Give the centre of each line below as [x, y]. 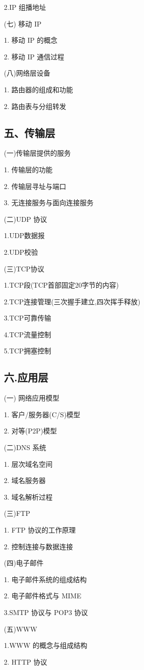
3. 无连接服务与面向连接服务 [49, 202]
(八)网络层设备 [27, 73]
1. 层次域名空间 [28, 464]
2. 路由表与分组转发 [35, 106]
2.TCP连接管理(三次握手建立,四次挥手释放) [72, 301]
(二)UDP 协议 [26, 219]
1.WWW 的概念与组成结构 [46, 645]
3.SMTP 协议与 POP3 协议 [46, 612]
